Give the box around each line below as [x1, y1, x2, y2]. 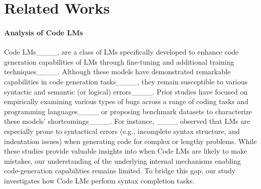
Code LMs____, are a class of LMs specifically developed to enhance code [4, 46, 239, 57]
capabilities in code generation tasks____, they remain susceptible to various [4, 76, 248, 86]
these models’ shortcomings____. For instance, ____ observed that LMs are [4, 116, 250, 126]
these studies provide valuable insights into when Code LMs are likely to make [4, 146, 247, 156]
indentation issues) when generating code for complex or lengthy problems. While [4, 135, 257, 146]
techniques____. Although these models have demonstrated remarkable [4, 66, 231, 77]
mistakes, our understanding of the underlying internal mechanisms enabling [4, 155, 241, 166]
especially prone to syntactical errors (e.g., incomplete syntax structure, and [4, 125, 240, 136]
